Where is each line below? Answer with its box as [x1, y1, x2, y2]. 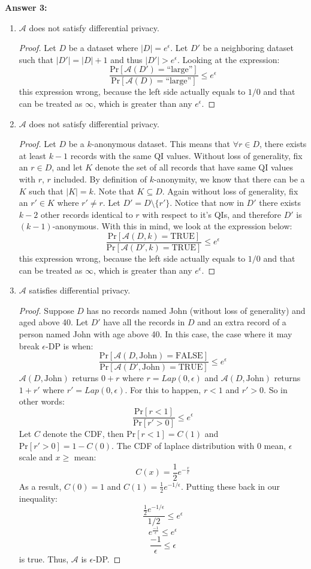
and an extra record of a [197, 316, 286, 328]
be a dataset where [68, 41, 138, 54]
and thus [110, 53, 143, 65]
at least [19, 149, 46, 161]
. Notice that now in [170, 196, 244, 209]
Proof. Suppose [19, 304, 74, 316]
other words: [19, 395, 65, 408]
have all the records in [103, 316, 185, 328]
